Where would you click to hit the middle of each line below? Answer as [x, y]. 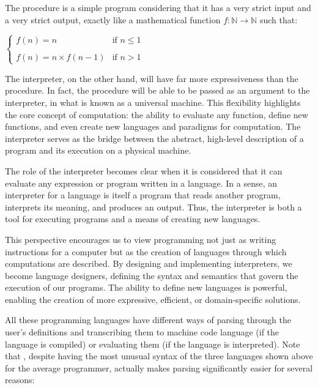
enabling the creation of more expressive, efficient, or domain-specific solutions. [153, 299]
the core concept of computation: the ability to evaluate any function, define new [157, 114]
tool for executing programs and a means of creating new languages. [133, 219]
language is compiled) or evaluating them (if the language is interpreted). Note [153, 344]
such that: [279, 19]
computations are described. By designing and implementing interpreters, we [149, 263]
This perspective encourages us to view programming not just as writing [141, 239]
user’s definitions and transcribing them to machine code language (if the [142, 332]
